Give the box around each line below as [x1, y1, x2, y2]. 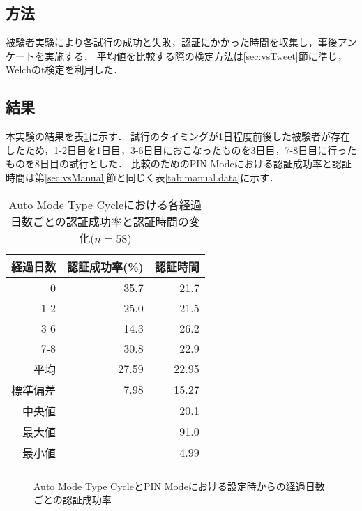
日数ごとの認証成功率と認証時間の [10, 213, 189, 229]
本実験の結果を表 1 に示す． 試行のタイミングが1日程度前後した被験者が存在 [6, 129, 351, 144]
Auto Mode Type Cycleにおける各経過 [8, 196, 202, 213]
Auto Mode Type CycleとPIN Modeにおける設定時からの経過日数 [33, 478, 325, 493]
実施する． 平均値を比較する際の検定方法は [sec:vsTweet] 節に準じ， [44, 48, 347, 63]
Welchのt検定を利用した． [6, 62, 123, 77]
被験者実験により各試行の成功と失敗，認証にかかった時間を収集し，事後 [6, 35, 338, 49]
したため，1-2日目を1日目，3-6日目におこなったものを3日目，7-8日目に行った [6, 142, 357, 157]
